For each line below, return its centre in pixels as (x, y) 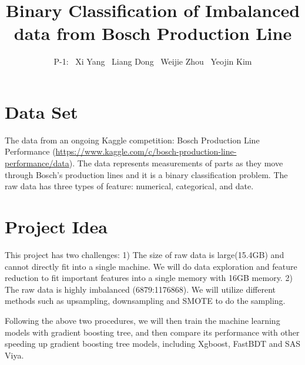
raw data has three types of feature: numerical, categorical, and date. (129, 186)
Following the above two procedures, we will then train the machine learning (143, 320)
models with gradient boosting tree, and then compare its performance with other (152, 332)
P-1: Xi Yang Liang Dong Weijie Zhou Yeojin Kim (153, 61)
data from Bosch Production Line (153, 33)
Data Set (41, 111)
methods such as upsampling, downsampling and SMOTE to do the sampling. (145, 301)
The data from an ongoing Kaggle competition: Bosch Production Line (132, 140)
